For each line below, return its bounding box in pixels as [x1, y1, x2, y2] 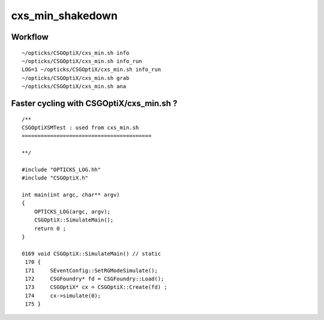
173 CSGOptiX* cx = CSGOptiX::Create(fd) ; [25, 284, 167, 291]
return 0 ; [34, 225, 67, 232]
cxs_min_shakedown [11, 9, 118, 22]
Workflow [11, 32, 49, 42]
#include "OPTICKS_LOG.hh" [22, 166, 101, 173]
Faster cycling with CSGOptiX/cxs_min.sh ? [11, 98, 178, 108]
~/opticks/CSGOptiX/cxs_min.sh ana [22, 83, 127, 90]
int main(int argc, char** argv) [22, 192, 120, 198]
